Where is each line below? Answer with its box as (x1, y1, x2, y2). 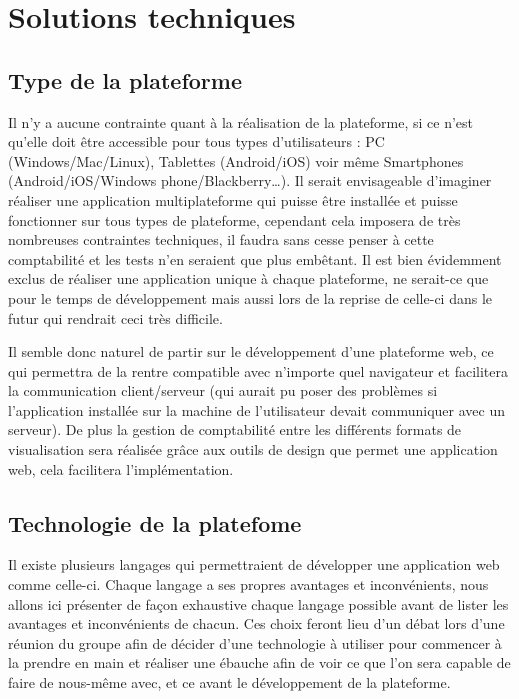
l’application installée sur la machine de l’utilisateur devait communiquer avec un (8, 399, 505, 420)
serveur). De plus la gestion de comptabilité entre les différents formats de (8, 419, 462, 440)
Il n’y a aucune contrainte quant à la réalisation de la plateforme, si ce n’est (8, 111, 474, 132)
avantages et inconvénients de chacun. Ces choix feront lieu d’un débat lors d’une (8, 613, 505, 634)
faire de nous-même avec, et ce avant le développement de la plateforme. (8, 672, 451, 693)
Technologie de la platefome (8, 507, 302, 538)
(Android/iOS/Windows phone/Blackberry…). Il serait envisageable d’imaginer (8, 170, 492, 191)
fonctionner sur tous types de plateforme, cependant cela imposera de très (8, 209, 461, 230)
